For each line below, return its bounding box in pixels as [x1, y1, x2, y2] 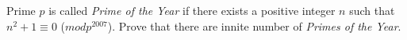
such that [349, 2, 395, 18]
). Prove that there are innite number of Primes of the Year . [107, 17, 401, 34]
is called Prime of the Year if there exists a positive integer [48, 2, 336, 18]
